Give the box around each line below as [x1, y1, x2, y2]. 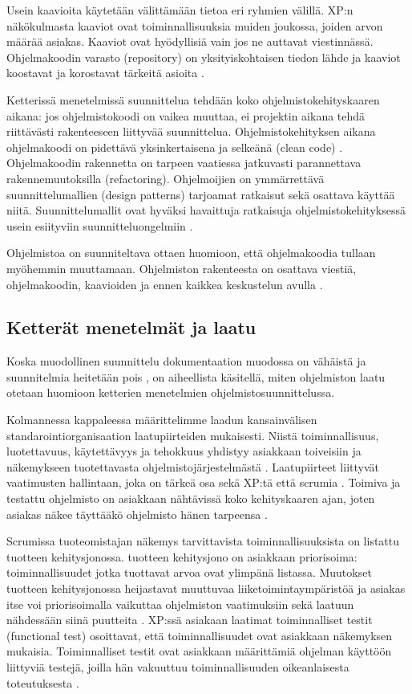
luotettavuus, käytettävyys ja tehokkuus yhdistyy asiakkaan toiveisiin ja [6, 443, 362, 459]
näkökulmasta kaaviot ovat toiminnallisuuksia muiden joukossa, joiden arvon [6, 17, 383, 34]
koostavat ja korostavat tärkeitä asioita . [6, 64, 204, 81]
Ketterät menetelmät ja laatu [6, 315, 256, 340]
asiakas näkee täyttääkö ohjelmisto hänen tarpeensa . [6, 505, 268, 522]
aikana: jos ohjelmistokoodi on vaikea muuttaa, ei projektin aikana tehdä [6, 107, 366, 124]
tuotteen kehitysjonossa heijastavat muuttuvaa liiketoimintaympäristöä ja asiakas [6, 580, 406, 597]
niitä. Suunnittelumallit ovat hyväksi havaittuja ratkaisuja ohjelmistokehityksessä [6, 202, 406, 218]
